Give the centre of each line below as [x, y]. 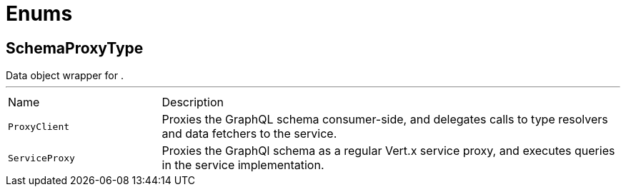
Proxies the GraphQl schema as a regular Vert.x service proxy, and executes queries [388, 151]
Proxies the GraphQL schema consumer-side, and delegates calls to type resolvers [385, 120]
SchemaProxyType [75, 48]
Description [193, 102]
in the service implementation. [243, 165]
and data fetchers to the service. [249, 134]
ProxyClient [39, 126]
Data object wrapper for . [65, 76]
